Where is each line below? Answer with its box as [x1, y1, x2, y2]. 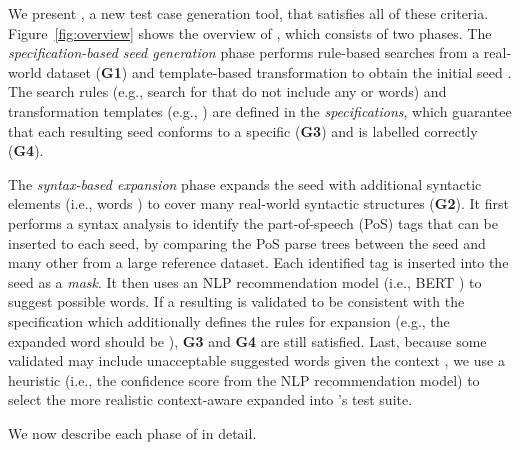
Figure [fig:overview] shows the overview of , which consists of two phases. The [8, 22, 492, 43]
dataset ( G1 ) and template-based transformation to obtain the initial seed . [46, 61, 512, 82]
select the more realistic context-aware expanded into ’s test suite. [8, 389, 413, 410]
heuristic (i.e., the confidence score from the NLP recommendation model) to [8, 369, 480, 390]
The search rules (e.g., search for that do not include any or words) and [8, 81, 447, 102]
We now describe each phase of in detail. [8, 422, 257, 443]
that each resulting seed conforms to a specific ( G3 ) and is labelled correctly [8, 120, 478, 141]
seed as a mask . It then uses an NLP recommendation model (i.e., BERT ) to [8, 271, 482, 292]
